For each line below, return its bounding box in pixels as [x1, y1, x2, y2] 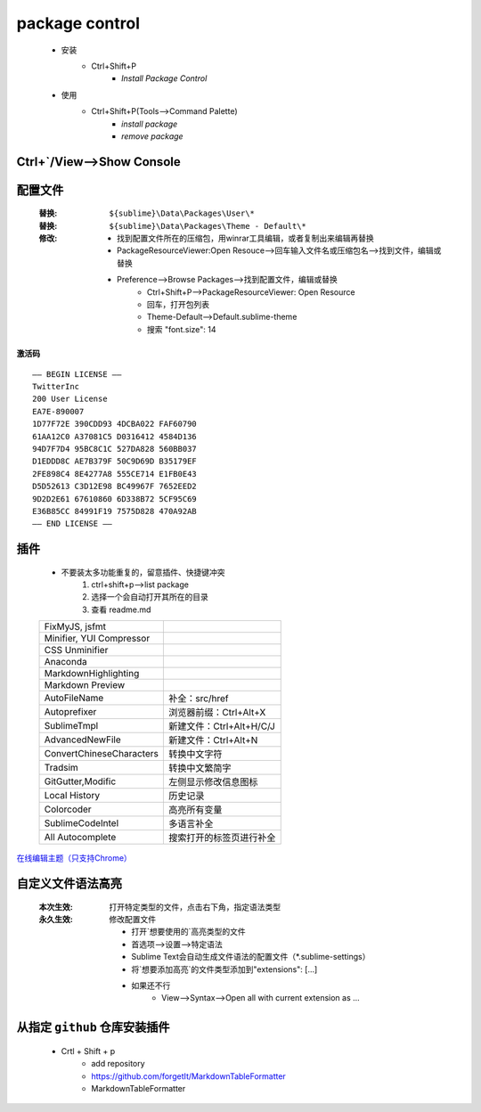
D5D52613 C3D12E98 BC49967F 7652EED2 [32, 481, 198, 492]
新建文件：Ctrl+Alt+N [167, 734, 258, 747]
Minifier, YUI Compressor [44, 633, 151, 645]
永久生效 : [38, 914, 73, 925]
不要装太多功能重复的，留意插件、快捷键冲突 [61, 567, 225, 577]
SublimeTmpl [44, 720, 99, 732]
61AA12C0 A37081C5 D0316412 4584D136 [32, 431, 198, 441]
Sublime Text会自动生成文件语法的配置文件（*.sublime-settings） [131, 952, 371, 962]
